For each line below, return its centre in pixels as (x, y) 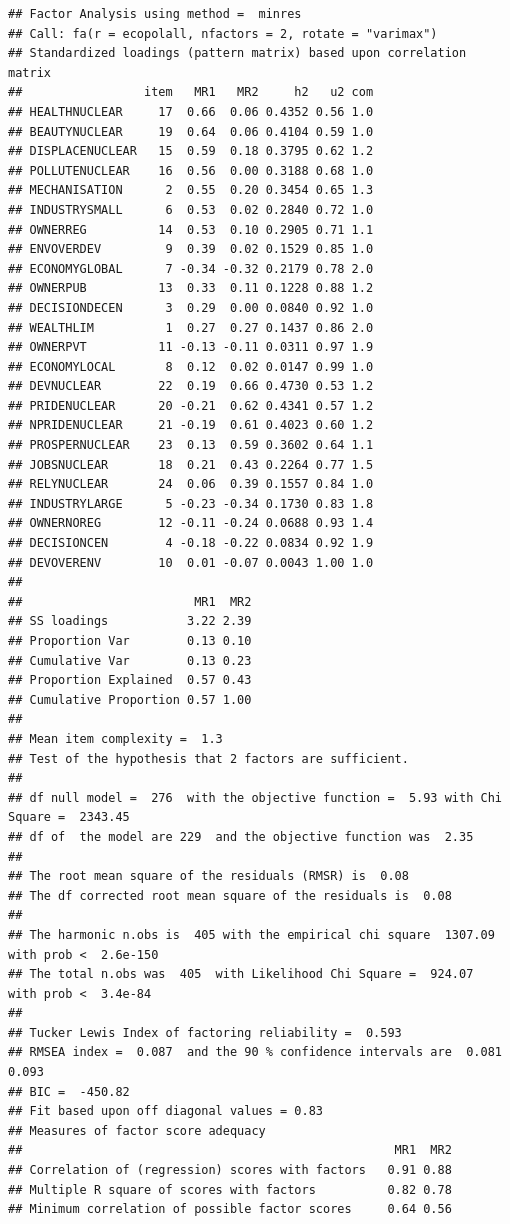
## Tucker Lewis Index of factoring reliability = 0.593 (205, 1032)
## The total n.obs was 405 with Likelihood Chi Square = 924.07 (241, 974)
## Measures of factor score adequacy (137, 1130)
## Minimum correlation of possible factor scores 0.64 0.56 (230, 1209)
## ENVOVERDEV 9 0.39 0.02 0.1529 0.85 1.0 (191, 249)
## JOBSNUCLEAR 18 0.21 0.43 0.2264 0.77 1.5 (191, 464)
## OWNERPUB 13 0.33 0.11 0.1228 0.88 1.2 (191, 288)
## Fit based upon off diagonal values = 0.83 (165, 1111)
